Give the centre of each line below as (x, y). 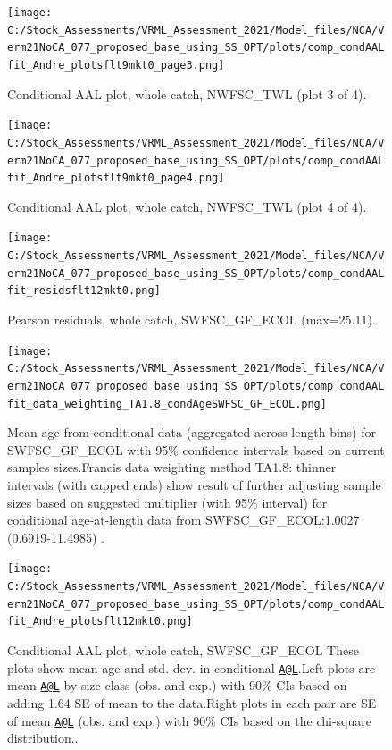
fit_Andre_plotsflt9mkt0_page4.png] (116, 178)
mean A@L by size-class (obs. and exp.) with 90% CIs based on (177, 685)
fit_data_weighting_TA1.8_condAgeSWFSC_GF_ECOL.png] (167, 404)
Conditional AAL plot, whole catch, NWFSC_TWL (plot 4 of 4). (187, 206)
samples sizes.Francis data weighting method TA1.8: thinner (172, 467)
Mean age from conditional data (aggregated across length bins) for (192, 432)
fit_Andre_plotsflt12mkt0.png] (100, 622)
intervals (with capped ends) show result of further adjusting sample (194, 485)
